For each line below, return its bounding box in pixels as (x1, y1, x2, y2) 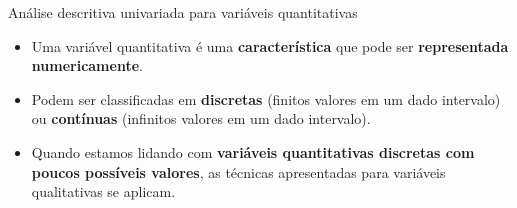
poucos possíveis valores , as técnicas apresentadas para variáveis (31, 161, 446, 182)
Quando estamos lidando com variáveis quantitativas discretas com (31, 141, 475, 162)
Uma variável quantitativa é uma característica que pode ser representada (31, 35, 509, 56)
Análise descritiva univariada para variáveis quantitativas (8, 2, 358, 22)
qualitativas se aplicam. (31, 181, 176, 202)
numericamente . (31, 55, 143, 76)
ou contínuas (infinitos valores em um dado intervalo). (31, 108, 371, 129)
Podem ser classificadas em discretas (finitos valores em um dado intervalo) (31, 88, 501, 109)
